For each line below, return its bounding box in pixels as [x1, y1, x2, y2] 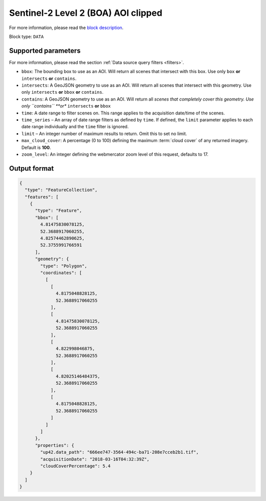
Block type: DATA [9, 34, 44, 39]
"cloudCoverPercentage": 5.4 [40, 463, 111, 468]
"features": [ [25, 194, 59, 200]
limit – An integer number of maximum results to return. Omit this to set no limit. [21, 131, 187, 137]
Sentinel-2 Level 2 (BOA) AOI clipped [9, 7, 163, 18]
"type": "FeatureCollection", [25, 187, 98, 193]
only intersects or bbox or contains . [21, 89, 103, 95]
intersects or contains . [21, 75, 76, 81]
